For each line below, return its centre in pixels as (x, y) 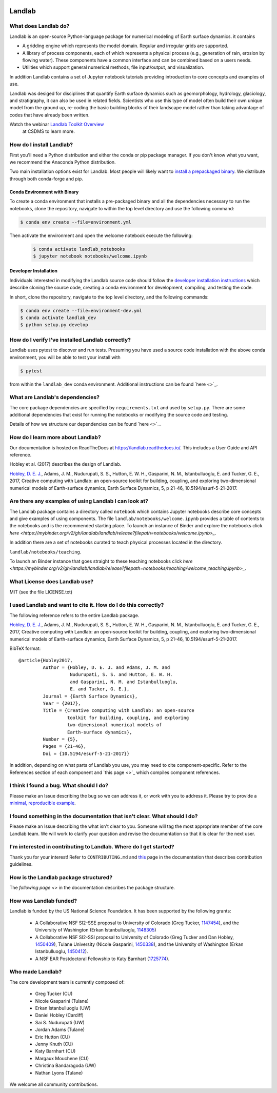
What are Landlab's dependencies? (55, 398)
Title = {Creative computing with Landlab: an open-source (118, 711)
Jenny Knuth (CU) (54, 1044)
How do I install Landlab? (41, 145)
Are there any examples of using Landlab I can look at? (79, 501)
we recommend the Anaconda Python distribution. (63, 162)
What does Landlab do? (39, 26)
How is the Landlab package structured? (61, 877)
